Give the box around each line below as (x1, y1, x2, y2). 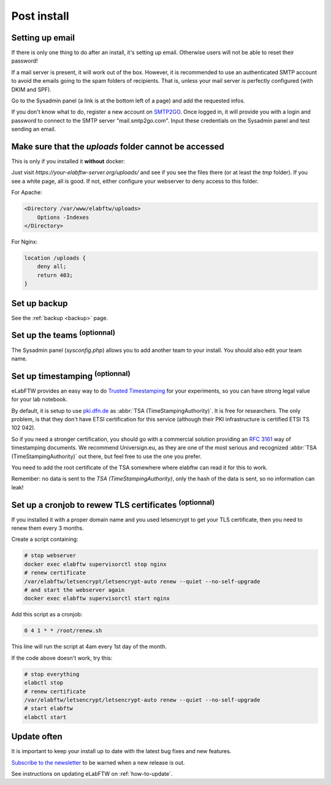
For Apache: (11, 189, 43, 196)
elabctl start (24, 713, 67, 721)
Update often (11, 732, 63, 742)
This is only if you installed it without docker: (11, 158, 126, 165)
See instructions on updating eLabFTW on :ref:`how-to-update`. (11, 770, 173, 777)
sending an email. (11, 126, 56, 133)
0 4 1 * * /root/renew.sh (24, 627, 102, 634)
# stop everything (24, 670, 80, 678)
